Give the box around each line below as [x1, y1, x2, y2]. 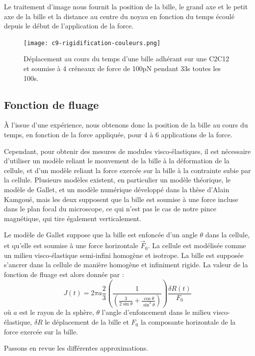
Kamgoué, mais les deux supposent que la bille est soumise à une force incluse [4, 194, 238, 204]
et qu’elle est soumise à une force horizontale [4, 240, 138, 251]
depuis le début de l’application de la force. [4, 21, 134, 31]
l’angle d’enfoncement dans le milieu [102, 307, 211, 317]
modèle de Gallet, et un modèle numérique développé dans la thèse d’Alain [4, 184, 229, 194]
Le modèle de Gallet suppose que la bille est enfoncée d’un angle [4, 229, 198, 240]
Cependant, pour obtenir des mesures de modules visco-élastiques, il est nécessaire [4, 146, 251, 156]
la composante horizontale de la [140, 317, 236, 327]
